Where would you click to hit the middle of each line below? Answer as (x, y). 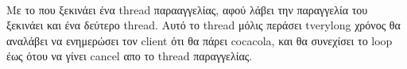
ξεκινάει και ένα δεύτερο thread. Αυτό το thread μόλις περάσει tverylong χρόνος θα (203, 25)
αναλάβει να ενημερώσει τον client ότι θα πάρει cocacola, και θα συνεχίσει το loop (200, 40)
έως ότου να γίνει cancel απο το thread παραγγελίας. (130, 56)
